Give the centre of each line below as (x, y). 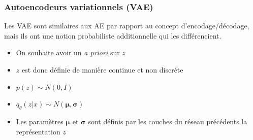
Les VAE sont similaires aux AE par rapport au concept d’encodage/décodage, (127, 26)
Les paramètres (40, 121)
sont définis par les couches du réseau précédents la (168, 121)
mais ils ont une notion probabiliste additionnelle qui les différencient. (113, 35)
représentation (38, 131)
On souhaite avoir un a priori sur (68, 52)
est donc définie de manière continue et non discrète (102, 69)
